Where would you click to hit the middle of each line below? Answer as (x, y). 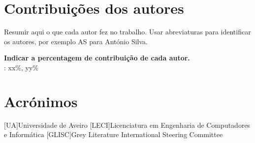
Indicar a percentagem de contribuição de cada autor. (97, 58)
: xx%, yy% (21, 67)
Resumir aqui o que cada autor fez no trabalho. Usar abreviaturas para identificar (127, 32)
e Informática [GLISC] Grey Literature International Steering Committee (113, 134)
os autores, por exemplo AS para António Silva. (76, 41)
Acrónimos (41, 101)
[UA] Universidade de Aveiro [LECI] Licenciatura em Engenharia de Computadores (127, 125)
